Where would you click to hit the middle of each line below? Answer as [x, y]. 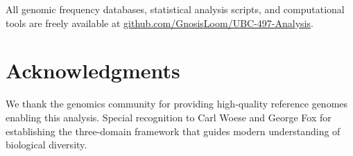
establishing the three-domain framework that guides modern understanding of [173, 131]
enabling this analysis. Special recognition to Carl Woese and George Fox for [169, 117]
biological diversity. [46, 145]
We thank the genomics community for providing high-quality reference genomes [177, 104]
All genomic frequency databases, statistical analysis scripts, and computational [175, 9]
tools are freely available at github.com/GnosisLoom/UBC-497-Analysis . [160, 23]
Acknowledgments [93, 70]
